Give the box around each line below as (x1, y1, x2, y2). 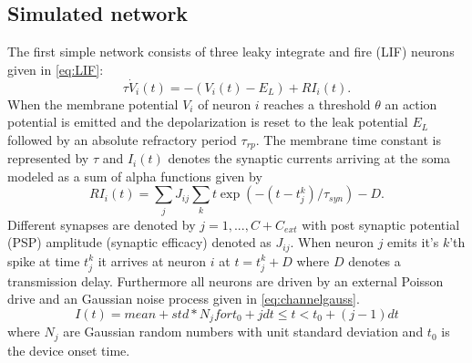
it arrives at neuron (97, 251, 207, 270)
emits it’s (387, 233, 439, 252)
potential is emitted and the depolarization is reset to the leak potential (7, 112, 408, 131)
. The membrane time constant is (255, 130, 441, 149)
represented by (7, 149, 89, 168)
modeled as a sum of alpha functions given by (7, 166, 262, 185)
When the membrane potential (7, 94, 179, 113)
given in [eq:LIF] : (7, 59, 104, 78)
